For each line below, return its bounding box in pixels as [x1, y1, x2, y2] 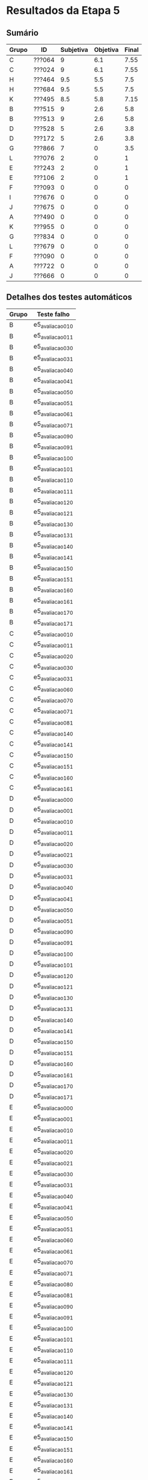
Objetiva [94, 46, 119, 54]
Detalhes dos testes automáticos [6, 292, 132, 303]
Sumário [6, 28, 39, 38]
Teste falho [37, 310, 70, 318]
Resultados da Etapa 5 [6, 4, 120, 18]
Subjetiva [60, 46, 88, 54]
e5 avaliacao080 [33, 1278, 73, 1288]
